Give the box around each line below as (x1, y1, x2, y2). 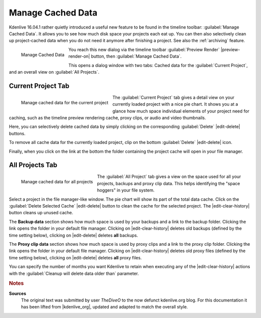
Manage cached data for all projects (21, 179, 93, 185)
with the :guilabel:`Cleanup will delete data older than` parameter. (9, 270, 139, 276)
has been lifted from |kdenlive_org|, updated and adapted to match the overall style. (21, 304, 188, 310)
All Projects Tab (9, 161, 58, 169)
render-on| (68, 53, 90, 59)
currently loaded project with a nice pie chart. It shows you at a (112, 101, 238, 107)
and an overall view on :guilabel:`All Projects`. (9, 69, 100, 75)
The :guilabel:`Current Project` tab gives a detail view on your (112, 95, 234, 100)
